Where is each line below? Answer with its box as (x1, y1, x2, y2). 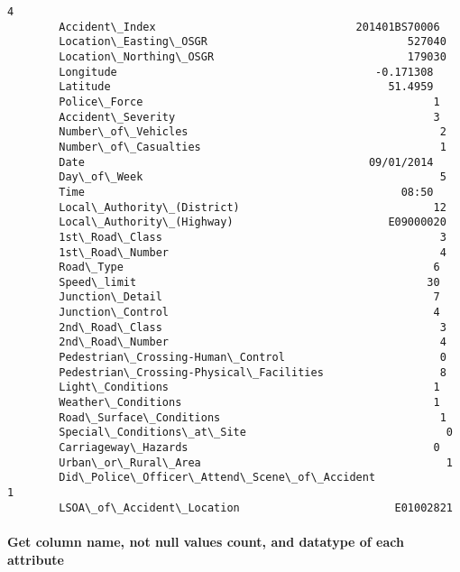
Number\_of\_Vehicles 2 (59, 125, 446, 139)
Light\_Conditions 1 (59, 381, 440, 394)
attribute (7, 549, 64, 568)
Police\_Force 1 (59, 95, 440, 108)
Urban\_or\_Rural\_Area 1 (59, 456, 453, 469)
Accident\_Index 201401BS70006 (59, 20, 440, 33)
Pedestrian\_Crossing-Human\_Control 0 (59, 351, 446, 364)
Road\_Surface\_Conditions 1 (59, 411, 446, 424)
